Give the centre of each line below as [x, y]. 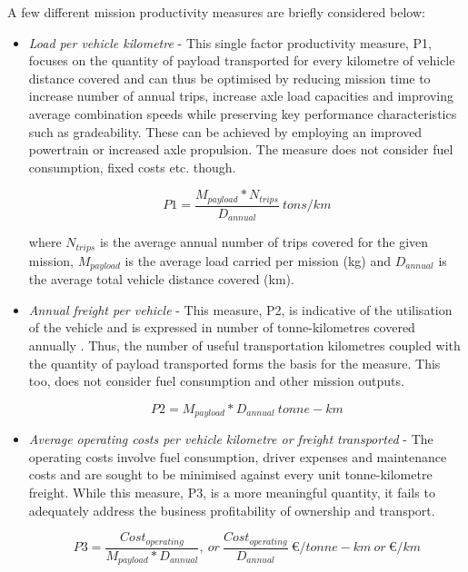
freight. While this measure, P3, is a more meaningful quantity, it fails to [232, 492]
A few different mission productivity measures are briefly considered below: [216, 12]
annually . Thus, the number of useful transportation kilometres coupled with [244, 345]
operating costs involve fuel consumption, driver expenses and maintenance [238, 456]
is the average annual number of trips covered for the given [264, 242]
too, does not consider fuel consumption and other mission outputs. [216, 381]
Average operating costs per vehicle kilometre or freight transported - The [231, 439]
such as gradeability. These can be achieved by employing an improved [225, 131]
